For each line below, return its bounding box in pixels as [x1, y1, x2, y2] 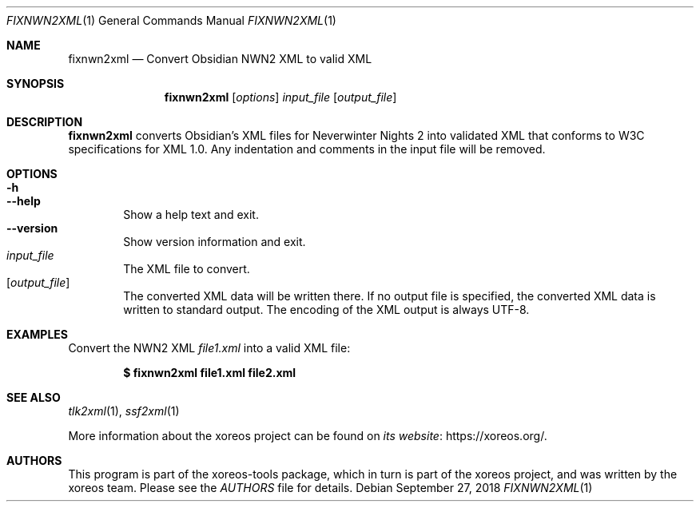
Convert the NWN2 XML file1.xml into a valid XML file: [68, 341, 351, 355]
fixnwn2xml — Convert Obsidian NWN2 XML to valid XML [68, 52, 372, 65]
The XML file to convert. [123, 262, 250, 276]
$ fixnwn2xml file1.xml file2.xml [123, 366, 296, 379]
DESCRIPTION [6, 115, 83, 129]
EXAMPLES [6, 327, 68, 341]
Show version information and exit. [123, 235, 306, 248]
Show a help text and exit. [123, 208, 259, 221]
